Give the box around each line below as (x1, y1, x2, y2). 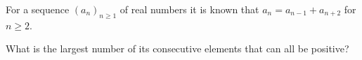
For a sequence (6, 2, 70, 16)
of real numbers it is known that (119, 2, 259, 16)
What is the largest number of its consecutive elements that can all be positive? (6, 41, 349, 56)
